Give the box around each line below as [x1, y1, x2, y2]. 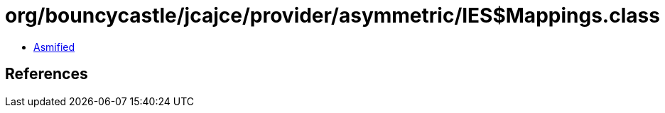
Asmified [33, 40, 75, 53]
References [5, 65, 88, 83]
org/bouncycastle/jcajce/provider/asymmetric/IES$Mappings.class [5, 4, 660, 28]
